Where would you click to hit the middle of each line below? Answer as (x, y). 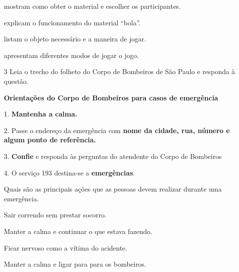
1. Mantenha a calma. (41, 114)
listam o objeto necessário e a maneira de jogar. (75, 39)
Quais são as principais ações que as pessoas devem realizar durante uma (113, 189)
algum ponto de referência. (50, 140)
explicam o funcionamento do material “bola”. (72, 22)
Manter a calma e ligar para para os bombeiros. (75, 264)
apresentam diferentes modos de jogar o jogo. (71, 55)
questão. (16, 81)
